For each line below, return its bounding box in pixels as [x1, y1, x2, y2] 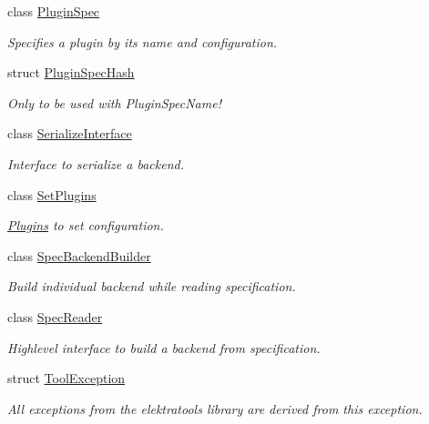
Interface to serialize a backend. [7, 154, 184, 173]
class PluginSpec [7, 2, 100, 20]
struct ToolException [7, 368, 126, 388]
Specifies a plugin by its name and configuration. [7, 32, 278, 51]
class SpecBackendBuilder [7, 246, 151, 265]
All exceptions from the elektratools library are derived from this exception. [7, 399, 423, 418]
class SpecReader [7, 307, 103, 326]
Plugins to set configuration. [7, 216, 164, 235]
